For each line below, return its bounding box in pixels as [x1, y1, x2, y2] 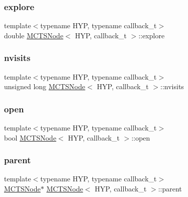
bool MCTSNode [4, 132, 56, 143]
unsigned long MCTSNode [4, 81, 85, 92]
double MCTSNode [4, 30, 63, 40]
